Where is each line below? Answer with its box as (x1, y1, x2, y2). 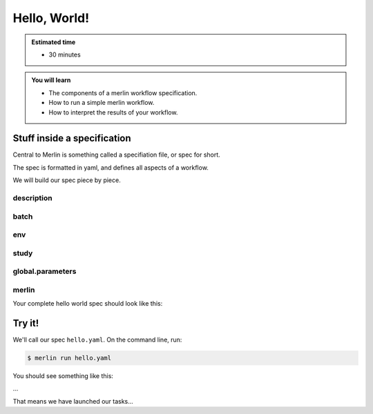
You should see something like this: (12, 372, 114, 380)
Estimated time (31, 38, 76, 46)
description (12, 193, 52, 203)
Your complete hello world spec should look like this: (12, 299, 163, 308)
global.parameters (12, 266, 77, 276)
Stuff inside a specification (12, 132, 131, 144)
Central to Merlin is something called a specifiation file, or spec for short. (12, 150, 220, 159)
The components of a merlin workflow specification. (48, 88, 198, 97)
